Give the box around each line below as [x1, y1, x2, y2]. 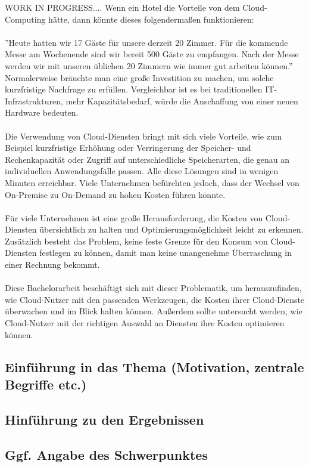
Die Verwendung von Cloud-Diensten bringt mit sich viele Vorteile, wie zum [5, 129, 282, 142]
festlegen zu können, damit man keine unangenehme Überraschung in [39, 246, 292, 259]
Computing [5, 13, 46, 25]
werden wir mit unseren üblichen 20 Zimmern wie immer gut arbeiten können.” [5, 59, 293, 72]
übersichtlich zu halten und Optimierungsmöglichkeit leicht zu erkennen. [39, 223, 304, 236]
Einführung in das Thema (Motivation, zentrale [5, 357, 304, 376]
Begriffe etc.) [5, 375, 87, 393]
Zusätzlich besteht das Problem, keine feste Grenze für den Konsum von [5, 234, 268, 247]
